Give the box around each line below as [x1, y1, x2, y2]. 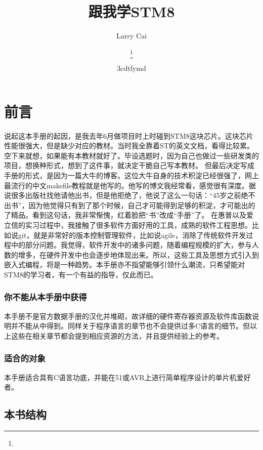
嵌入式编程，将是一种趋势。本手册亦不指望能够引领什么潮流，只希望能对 [4, 259, 245, 270]
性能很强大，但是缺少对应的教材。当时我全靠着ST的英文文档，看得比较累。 [4, 140, 254, 151]
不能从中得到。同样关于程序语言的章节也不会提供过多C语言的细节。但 [18, 320, 250, 331]
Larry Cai [116, 30, 147, 41]
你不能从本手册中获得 [4, 291, 87, 303]
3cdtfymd [117, 63, 146, 73]
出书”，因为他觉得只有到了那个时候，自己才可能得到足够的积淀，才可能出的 [4, 199, 255, 210]
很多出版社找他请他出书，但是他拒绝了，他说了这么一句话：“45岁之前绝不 [11, 190, 255, 200]
